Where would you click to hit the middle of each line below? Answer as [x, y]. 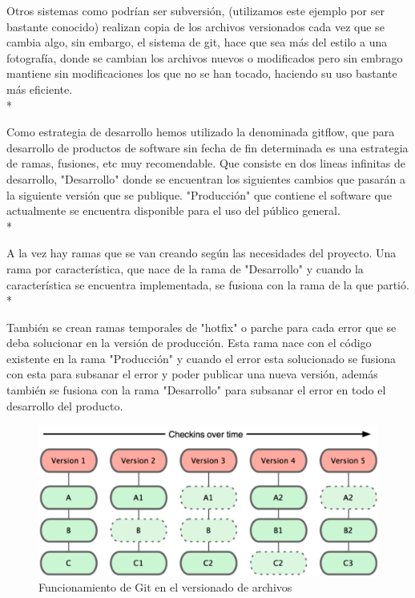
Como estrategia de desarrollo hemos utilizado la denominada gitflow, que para [201, 132]
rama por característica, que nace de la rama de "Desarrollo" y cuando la [185, 268]
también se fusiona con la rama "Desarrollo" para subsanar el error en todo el [196, 390]
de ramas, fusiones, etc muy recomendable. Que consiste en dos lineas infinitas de [206, 163]
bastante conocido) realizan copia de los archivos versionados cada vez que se [195, 26]
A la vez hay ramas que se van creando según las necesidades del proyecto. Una [201, 253]
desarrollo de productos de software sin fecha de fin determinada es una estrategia [207, 147]
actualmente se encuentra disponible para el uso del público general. [173, 210]
